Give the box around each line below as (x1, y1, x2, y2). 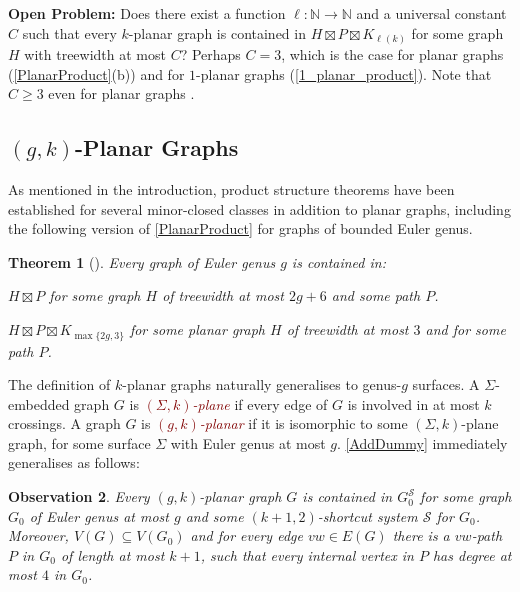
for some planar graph (129, 319, 266, 340)
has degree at (432, 544, 512, 565)
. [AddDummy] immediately (336, 432, 508, 453)
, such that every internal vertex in (200, 544, 414, 565)
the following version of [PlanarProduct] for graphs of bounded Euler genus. (8, 218, 473, 239)
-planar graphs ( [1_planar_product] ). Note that (196, 63, 492, 84)
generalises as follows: (8, 452, 140, 473)
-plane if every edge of (192, 393, 328, 414)
